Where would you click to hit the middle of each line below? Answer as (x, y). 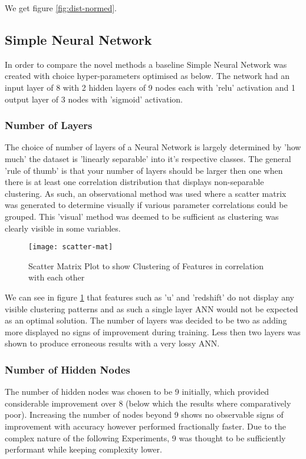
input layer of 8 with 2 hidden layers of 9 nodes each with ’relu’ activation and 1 (150, 87)
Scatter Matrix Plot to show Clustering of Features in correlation (146, 265)
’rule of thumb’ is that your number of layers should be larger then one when (144, 170)
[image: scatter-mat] (71, 247)
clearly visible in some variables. (63, 228)
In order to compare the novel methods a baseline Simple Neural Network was (146, 64)
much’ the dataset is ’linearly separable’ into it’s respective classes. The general (148, 158)
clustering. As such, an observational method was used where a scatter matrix (146, 193)
